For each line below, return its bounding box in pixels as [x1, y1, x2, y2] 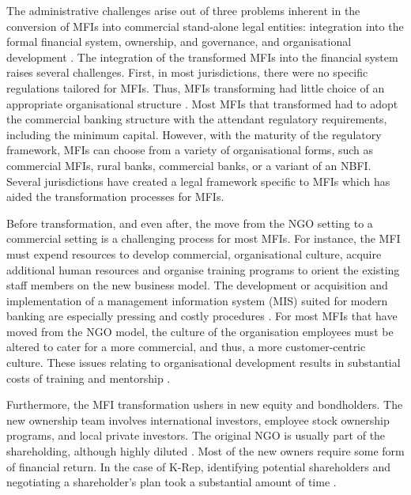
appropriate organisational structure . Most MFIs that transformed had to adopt [6, 95, 398, 111]
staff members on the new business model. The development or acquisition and [6, 277, 388, 293]
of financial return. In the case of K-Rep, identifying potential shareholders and [6, 458, 390, 474]
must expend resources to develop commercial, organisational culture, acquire [6, 245, 382, 262]
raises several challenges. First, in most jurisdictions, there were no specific [6, 64, 368, 81]
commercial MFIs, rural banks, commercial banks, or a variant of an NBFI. [6, 157, 371, 173]
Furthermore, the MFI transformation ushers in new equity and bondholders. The [6, 396, 403, 413]
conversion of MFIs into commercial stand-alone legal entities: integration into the [6, 17, 404, 34]
